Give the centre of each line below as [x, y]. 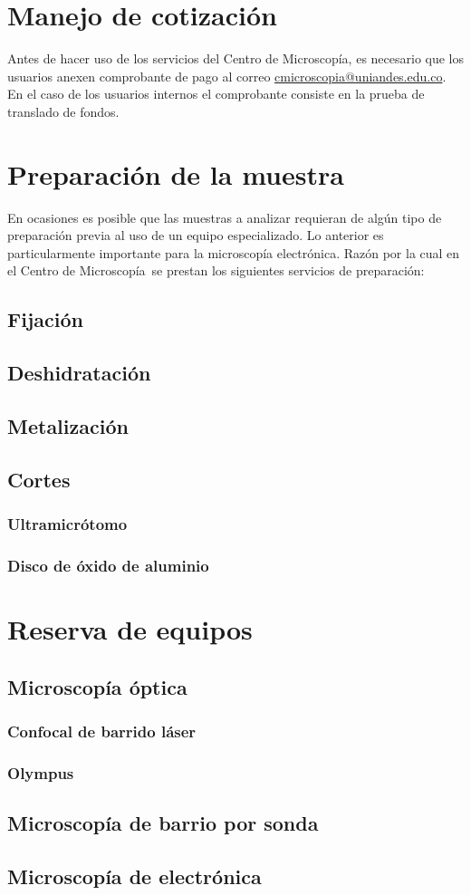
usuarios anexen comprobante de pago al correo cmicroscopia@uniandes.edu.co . [227, 76]
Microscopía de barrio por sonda [163, 823]
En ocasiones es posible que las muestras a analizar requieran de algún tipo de [225, 217]
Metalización [68, 425]
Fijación [45, 319]
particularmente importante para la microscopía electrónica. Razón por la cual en [234, 252]
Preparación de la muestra [176, 173]
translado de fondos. [63, 111]
